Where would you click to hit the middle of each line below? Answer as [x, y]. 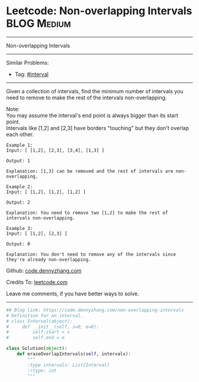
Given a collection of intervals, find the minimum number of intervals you [95, 91]
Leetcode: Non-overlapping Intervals [99, 11]
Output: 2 [18, 202]
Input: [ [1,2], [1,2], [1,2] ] [46, 192]
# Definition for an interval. [45, 315]
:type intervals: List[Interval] [69, 365]
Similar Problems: [28, 62]
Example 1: [20, 145]
